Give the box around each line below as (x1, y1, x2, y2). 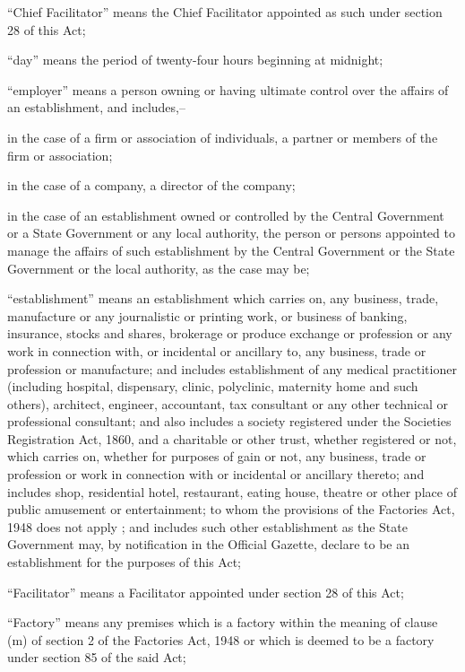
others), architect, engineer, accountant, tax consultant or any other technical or (7, 394, 448, 413)
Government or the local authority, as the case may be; (7, 258, 310, 277)
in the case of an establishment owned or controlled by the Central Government (7, 205, 444, 224)
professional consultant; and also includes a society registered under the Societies (7, 412, 452, 431)
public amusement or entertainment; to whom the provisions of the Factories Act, (7, 500, 455, 519)
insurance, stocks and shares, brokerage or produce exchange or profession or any (7, 324, 452, 343)
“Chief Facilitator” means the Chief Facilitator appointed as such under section (7, 3, 443, 21)
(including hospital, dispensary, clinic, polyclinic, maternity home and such (7, 377, 418, 396)
